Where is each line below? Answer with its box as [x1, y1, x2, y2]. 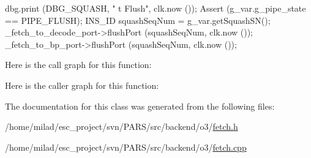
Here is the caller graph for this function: [5, 78, 159, 91]
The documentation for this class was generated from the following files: [5, 99, 275, 112]
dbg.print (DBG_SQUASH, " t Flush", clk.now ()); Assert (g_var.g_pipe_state [5, 2, 306, 14]
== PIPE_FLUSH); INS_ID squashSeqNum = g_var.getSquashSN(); [5, 13, 271, 26]
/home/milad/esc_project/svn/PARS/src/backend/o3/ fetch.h [5, 120, 238, 133]
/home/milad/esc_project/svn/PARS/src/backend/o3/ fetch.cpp [5, 140, 247, 153]
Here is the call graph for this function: [5, 58, 152, 71]
